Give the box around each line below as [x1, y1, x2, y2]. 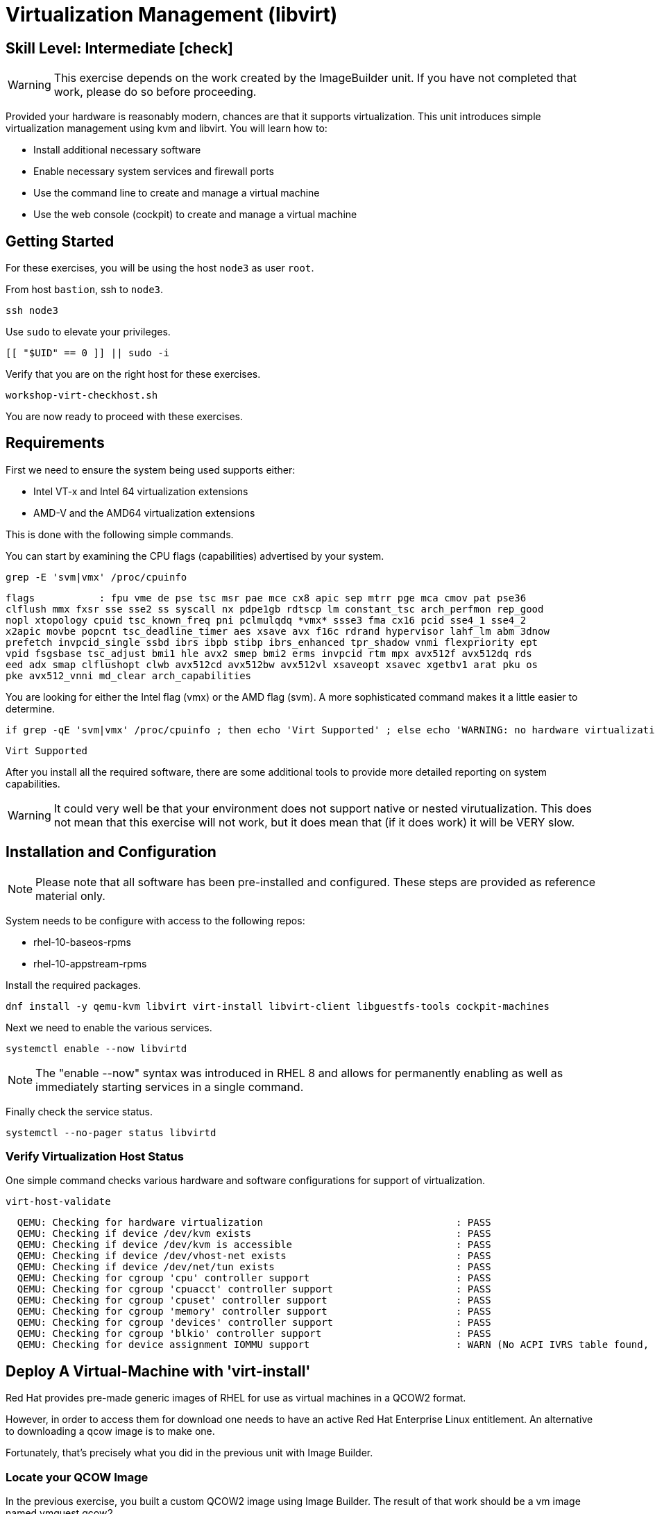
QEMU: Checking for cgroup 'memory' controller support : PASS [17, 1306, 491, 1317]
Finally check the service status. [6, 1105, 153, 1117]
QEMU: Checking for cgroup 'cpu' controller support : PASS [17, 1272, 491, 1284]
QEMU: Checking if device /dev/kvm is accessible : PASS [17, 1239, 491, 1251]
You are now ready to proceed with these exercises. [6, 410, 243, 423]
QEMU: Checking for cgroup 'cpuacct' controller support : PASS [17, 1283, 491, 1295]
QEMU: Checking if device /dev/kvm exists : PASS [17, 1228, 491, 1240]
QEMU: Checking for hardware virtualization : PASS [17, 1217, 491, 1229]
